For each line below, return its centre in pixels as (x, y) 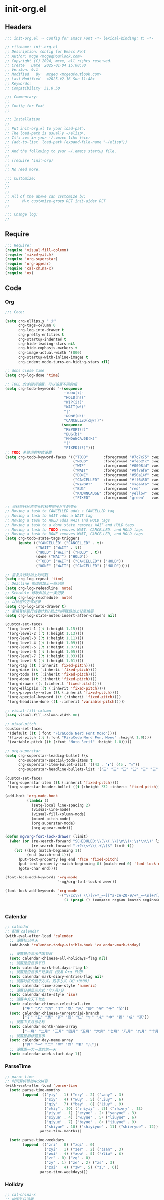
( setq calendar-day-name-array (41, 1040)
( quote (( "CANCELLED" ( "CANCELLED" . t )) (61, 543)
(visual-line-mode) (51, 809)
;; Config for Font (25, 106)
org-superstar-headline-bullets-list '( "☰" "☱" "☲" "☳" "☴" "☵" (88, 769)
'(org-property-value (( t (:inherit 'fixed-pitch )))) (63, 693)
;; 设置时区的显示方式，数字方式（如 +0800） (50, 981)
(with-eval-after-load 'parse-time (41, 1086)
